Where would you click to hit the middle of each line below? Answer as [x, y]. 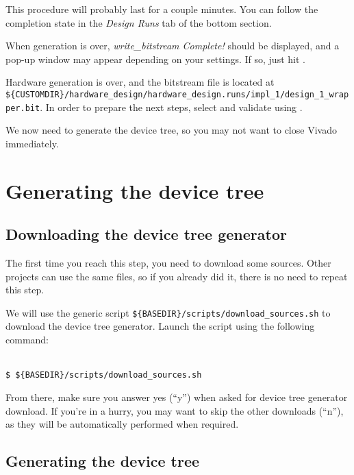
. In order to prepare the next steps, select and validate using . [171, 107]
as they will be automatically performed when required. [122, 424]
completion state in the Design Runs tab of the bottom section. [139, 22]
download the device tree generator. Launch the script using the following [160, 326]
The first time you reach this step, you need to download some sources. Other [168, 263]
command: [27, 340]
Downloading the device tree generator [146, 234]
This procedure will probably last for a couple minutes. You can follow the [162, 9]
